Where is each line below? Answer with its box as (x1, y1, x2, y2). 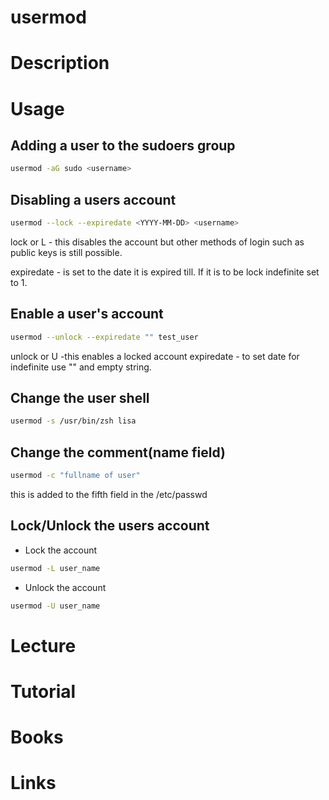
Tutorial (10, 680, 77, 703)
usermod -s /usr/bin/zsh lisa (10, 416, 137, 426)
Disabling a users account (10, 191, 177, 208)
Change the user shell (10, 390, 150, 407)
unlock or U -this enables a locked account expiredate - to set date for (10, 350, 300, 362)
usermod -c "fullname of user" (10, 471, 141, 481)
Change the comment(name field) (10, 444, 226, 461)
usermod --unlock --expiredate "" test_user (10, 332, 199, 342)
